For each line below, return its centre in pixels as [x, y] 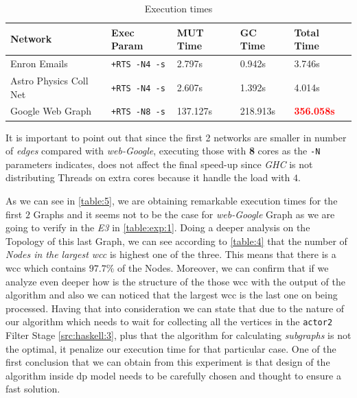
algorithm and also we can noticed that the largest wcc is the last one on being [172, 295]
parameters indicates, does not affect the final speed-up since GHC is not [159, 164]
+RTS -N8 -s [138, 112]
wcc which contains [46, 267]
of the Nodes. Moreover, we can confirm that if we [223, 267]
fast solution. [33, 389]
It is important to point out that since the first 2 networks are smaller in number [176, 137]
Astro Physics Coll [49, 80]
